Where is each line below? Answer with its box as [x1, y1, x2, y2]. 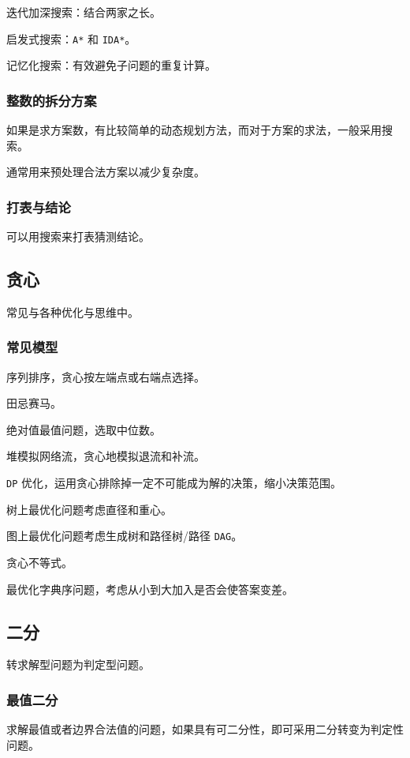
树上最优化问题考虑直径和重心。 [6, 501, 172, 517]
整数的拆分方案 [6, 90, 97, 110]
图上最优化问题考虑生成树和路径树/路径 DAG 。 [6, 527, 243, 544]
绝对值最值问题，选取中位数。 [6, 421, 161, 437]
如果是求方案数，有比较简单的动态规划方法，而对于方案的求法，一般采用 [6, 122, 382, 138]
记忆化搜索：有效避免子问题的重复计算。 [6, 57, 216, 73]
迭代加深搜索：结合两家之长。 [6, 4, 161, 20]
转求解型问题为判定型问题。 [6, 656, 150, 673]
